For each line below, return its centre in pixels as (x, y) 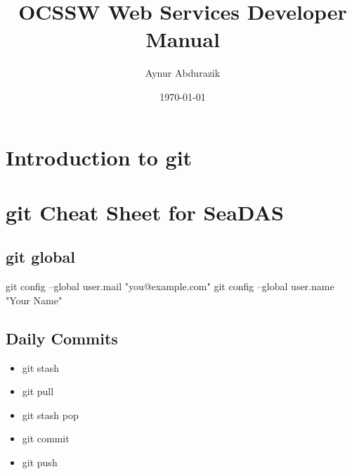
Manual (183, 39)
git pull (38, 391)
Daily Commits (62, 338)
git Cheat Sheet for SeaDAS (145, 212)
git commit (46, 438)
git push (40, 462)
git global (40, 257)
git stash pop (50, 414)
